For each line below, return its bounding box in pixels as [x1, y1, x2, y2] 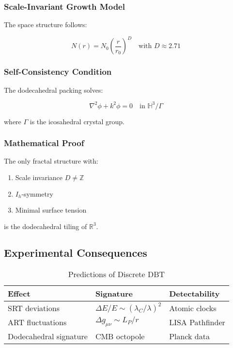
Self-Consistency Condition [4, 66, 112, 78]
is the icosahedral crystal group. [30, 116, 124, 126]
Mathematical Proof [4, 137, 84, 149]
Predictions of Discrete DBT [68, 268, 165, 280]
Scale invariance [15, 172, 63, 182]
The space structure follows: [4, 19, 87, 30]
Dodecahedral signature [8, 330, 88, 342]
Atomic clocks [169, 302, 217, 314]
